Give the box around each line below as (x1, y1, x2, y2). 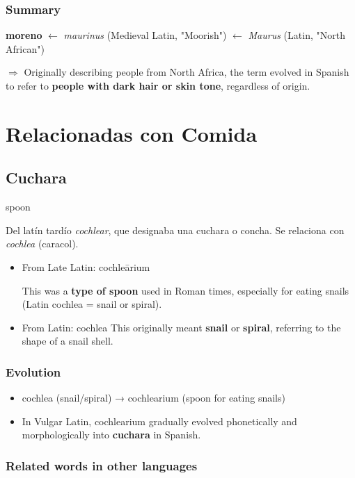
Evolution (6, 363, 61, 380)
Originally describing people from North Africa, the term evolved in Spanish (24, 65, 349, 79)
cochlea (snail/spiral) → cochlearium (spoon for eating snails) (22, 390, 285, 405)
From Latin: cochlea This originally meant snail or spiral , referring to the (22, 320, 341, 334)
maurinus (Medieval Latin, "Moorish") (63, 28, 227, 42)
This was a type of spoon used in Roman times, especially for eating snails (22, 283, 349, 297)
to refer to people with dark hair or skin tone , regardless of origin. (6, 79, 310, 92)
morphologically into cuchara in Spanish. (22, 427, 201, 442)
